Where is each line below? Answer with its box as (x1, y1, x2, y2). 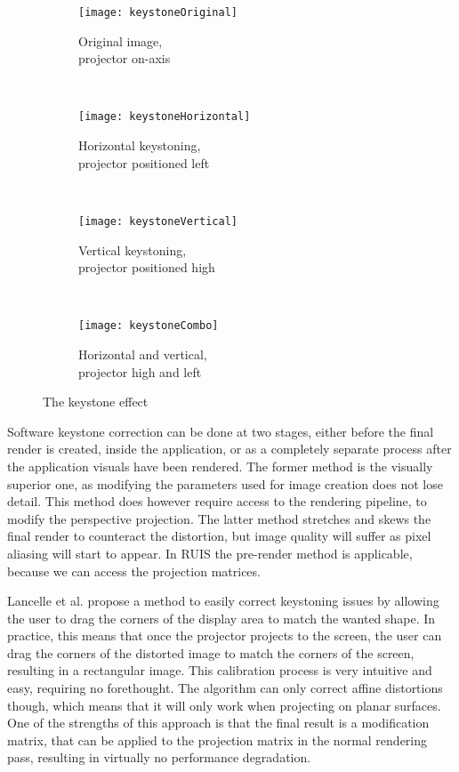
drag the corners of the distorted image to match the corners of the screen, (7, 643, 415, 662)
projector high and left (78, 362, 202, 381)
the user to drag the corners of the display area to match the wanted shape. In (7, 608, 436, 627)
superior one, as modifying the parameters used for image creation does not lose (7, 474, 443, 493)
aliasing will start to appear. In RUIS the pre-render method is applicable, (7, 543, 413, 562)
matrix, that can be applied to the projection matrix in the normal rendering (7, 730, 428, 749)
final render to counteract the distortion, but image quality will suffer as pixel (7, 527, 431, 545)
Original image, (78, 31, 163, 50)
